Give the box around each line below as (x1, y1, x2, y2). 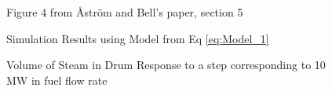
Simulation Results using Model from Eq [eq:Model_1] (6, 30, 269, 46)
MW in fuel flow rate (6, 71, 108, 88)
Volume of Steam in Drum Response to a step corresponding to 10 (6, 56, 326, 73)
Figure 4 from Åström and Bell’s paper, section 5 (6, 4, 243, 20)
